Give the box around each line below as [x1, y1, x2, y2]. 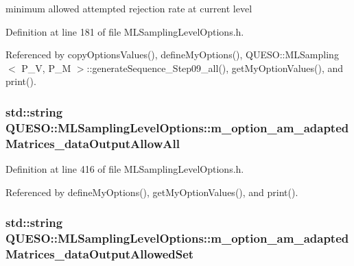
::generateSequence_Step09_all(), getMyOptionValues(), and [86, 60, 344, 75]
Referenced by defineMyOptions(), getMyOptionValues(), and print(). [5, 184, 298, 199]
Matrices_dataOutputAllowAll [5, 134, 180, 152]
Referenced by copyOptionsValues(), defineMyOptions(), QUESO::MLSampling [5, 47, 339, 62]
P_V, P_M [21, 60, 71, 75]
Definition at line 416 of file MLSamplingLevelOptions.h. [5, 162, 244, 176]
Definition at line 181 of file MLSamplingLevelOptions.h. [5, 24, 244, 38]
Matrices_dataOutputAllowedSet [5, 245, 194, 262]
